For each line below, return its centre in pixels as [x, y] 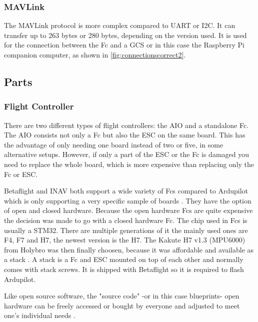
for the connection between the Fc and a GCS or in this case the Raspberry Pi [124, 45]
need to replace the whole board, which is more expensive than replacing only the [129, 164]
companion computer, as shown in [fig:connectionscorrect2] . [95, 54]
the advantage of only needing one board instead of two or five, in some [114, 144]
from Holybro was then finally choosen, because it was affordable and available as [129, 249]
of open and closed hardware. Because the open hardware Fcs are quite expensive [128, 210]
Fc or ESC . [21, 174]
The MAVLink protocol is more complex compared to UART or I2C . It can [120, 25]
